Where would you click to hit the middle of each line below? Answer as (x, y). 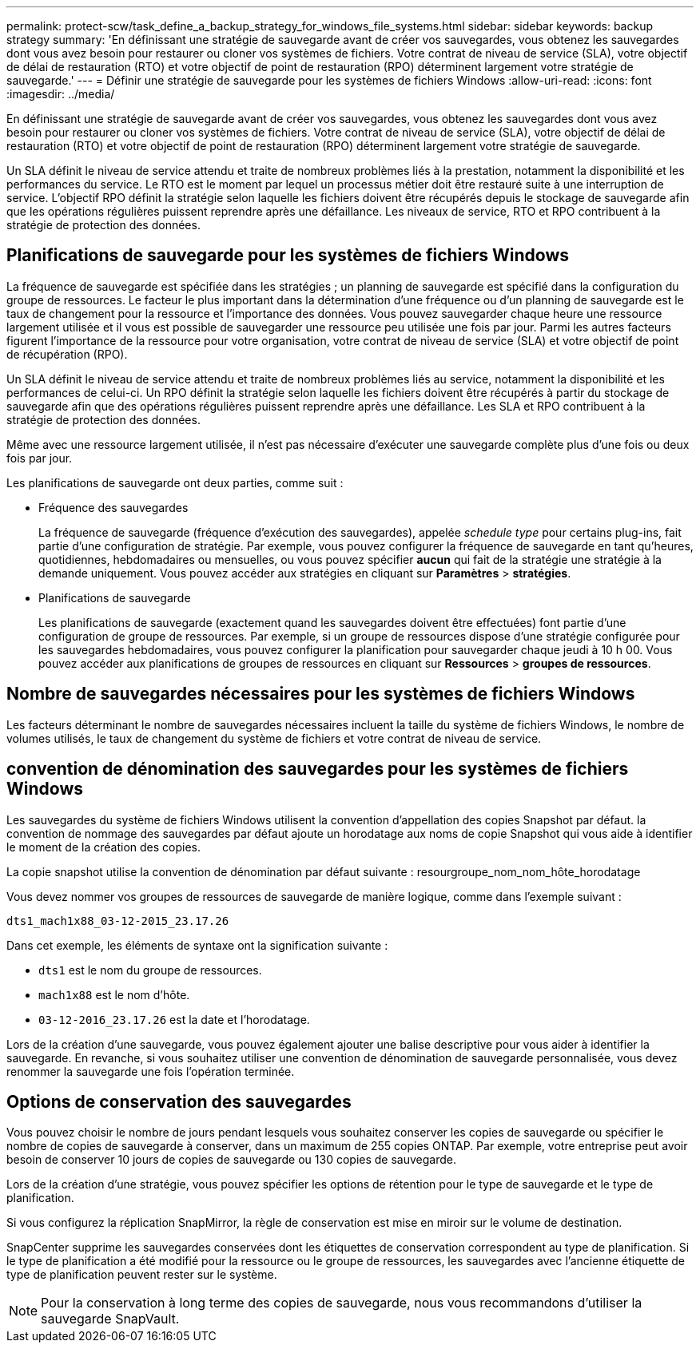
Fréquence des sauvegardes (113, 507)
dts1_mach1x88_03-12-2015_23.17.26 (118, 920)
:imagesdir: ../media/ (61, 94)
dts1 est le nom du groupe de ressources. (150, 970)
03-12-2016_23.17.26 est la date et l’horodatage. (174, 1019)
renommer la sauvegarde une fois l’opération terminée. (151, 1071)
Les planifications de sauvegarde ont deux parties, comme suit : (175, 482)
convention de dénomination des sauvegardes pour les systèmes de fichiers (318, 769)
